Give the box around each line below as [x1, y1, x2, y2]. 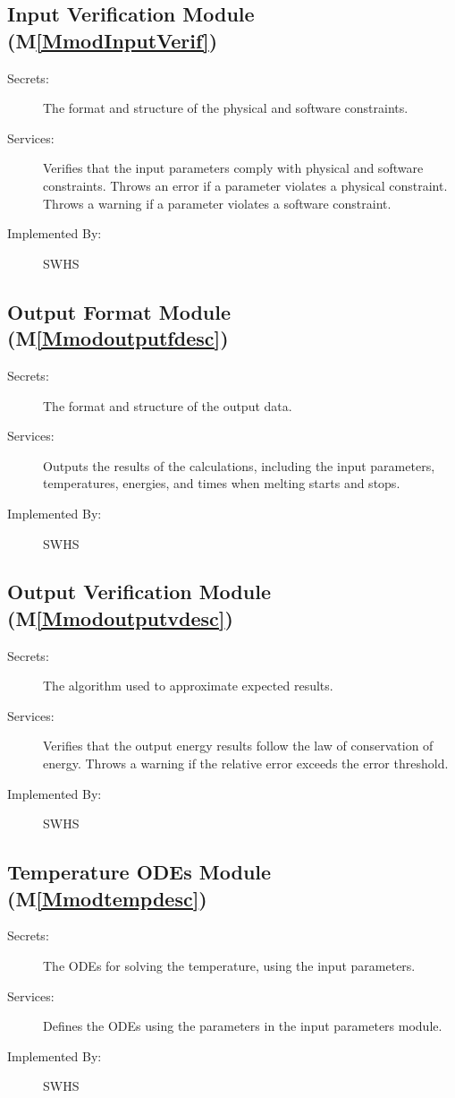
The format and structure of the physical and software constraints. [43, 99, 409, 117]
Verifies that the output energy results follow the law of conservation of [43, 736, 434, 755]
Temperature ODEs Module [7, 858, 272, 886]
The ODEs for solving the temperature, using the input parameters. [43, 956, 416, 975]
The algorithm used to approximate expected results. [43, 676, 333, 695]
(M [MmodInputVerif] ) [7, 26, 218, 54]
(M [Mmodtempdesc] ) [7, 884, 207, 912]
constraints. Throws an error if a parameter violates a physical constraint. [43, 176, 448, 194]
